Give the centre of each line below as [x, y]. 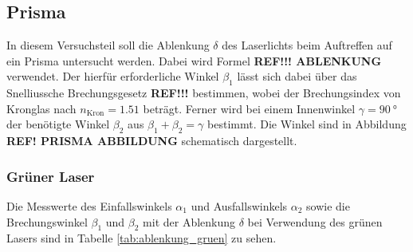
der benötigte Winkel [58, 124]
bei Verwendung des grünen [315, 221]
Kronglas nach [41, 108]
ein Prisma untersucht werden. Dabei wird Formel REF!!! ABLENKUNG [194, 60]
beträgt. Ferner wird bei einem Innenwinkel [249, 108]
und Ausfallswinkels [239, 205]
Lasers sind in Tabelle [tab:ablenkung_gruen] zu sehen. [142, 238]
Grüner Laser [51, 176]
